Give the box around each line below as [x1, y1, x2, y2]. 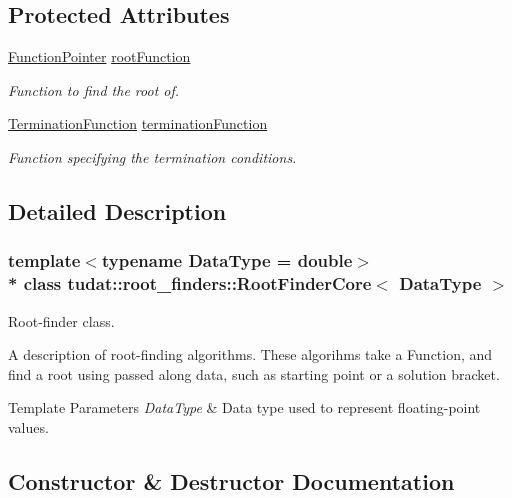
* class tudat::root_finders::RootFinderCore [8, 271, 372, 296]
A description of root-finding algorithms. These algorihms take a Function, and [8, 344, 493, 365]
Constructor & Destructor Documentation [8, 465, 455, 496]
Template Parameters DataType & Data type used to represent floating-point [8, 397, 481, 418]
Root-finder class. [8, 310, 115, 331]
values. [8, 416, 49, 437]
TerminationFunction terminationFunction [8, 113, 268, 134]
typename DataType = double [101, 248, 353, 273]
